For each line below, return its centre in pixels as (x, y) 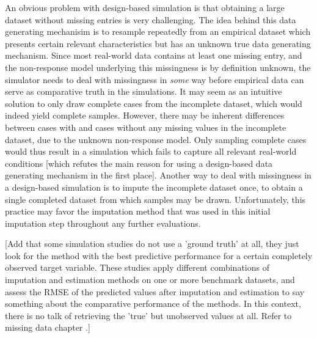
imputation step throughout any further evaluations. (103, 223)
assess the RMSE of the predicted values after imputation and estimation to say (155, 291)
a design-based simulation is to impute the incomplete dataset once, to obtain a (154, 187)
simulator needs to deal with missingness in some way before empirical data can (155, 79)
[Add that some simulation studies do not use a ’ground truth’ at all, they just (152, 244)
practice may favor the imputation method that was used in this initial (138, 211)
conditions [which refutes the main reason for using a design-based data (139, 163)
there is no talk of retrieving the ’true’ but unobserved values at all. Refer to (148, 315)
